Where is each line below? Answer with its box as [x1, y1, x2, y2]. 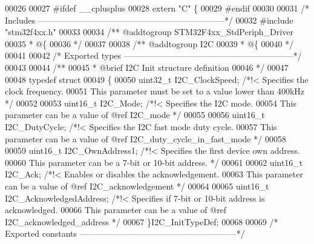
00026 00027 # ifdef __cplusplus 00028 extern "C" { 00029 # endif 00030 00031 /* [5, 2, 310, 14]
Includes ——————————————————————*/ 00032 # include [5, 13, 293, 26]
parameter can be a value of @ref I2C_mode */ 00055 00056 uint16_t [5, 108, 265, 121]
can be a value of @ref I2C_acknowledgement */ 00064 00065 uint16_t [5, 179, 269, 192]
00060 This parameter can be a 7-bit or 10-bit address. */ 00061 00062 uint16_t [5, 156, 303, 168]
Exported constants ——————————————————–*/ [5, 227, 245, 240]
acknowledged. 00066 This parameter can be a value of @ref [5, 203, 227, 216]
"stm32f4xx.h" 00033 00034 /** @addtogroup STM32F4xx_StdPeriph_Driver [5, 25, 293, 38]
